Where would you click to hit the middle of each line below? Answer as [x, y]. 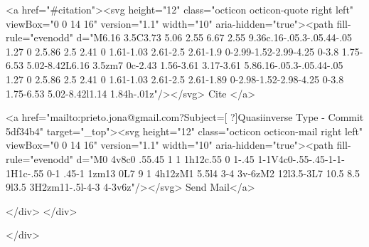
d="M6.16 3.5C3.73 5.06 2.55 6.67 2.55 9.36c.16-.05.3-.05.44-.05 [214, 37]
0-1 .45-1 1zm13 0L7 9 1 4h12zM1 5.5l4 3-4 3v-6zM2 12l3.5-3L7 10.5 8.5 [203, 173]
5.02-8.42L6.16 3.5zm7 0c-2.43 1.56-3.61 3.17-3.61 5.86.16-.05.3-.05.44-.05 [185, 65]
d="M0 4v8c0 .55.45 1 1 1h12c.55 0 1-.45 [165, 158]
